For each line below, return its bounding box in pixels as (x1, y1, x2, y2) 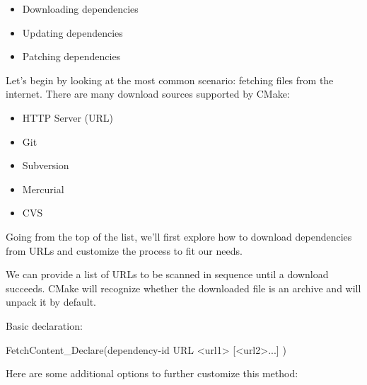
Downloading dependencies (22, 1, 139, 16)
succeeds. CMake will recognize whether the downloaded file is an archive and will (6, 280, 361, 295)
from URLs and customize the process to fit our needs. (6, 243, 243, 258)
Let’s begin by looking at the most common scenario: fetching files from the (6, 72, 334, 87)
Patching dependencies (22, 49, 121, 64)
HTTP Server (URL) (22, 110, 114, 125)
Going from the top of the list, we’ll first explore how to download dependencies (6, 229, 352, 243)
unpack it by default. (6, 294, 96, 309)
